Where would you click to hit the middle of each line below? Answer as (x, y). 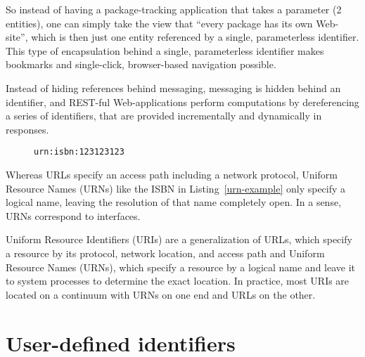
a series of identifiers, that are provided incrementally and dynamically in (164, 116)
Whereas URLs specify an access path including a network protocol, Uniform (172, 174)
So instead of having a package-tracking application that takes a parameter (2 (174, 9)
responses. (27, 129)
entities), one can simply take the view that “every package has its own (159, 23)
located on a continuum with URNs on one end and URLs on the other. (161, 294)
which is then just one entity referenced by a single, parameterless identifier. (195, 37)
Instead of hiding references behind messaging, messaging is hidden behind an (173, 87)
